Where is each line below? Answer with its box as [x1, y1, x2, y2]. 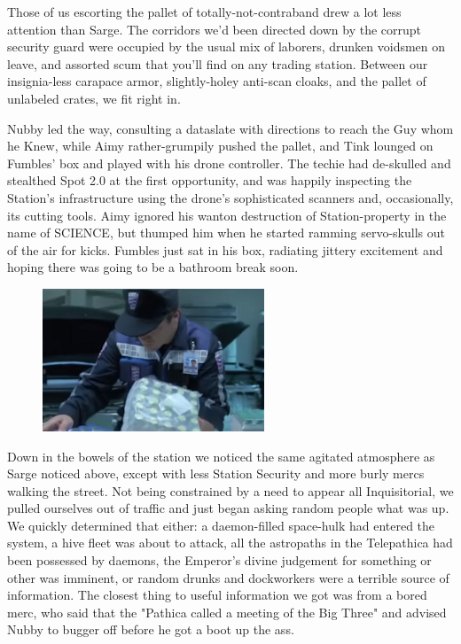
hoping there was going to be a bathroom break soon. [7, 258, 299, 276]
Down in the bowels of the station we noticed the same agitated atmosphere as [7, 446, 435, 465]
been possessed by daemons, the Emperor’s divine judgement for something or [7, 551, 432, 570]
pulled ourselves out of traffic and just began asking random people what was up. [7, 499, 449, 517]
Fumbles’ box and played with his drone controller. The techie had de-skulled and [7, 153, 451, 172]
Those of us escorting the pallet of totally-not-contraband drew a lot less [7, 3, 402, 20]
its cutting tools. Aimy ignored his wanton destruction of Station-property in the [7, 206, 447, 224]
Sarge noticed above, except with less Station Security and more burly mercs [7, 464, 425, 483]
